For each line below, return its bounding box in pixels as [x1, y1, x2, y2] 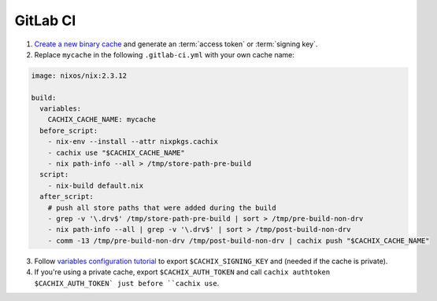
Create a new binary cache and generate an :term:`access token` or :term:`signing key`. [34, 39, 318, 49]
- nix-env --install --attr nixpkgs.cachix [47, 138, 218, 146]
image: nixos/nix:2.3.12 [31, 71, 128, 80]
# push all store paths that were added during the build [47, 203, 276, 212]
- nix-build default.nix [47, 181, 144, 190]
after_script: [39, 193, 94, 201]
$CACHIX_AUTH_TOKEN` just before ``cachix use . [34, 278, 220, 288]
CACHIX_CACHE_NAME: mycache [47, 115, 157, 124]
